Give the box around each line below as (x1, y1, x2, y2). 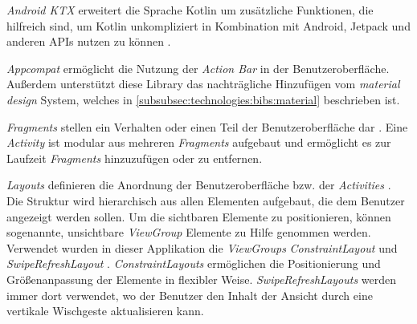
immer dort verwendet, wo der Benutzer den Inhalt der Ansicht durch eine (6, 286, 373, 303)
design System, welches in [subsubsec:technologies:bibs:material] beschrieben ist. (6, 91, 400, 107)
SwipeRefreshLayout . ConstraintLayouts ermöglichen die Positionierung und (6, 255, 381, 272)
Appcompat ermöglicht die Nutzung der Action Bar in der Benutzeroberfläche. (6, 59, 390, 76)
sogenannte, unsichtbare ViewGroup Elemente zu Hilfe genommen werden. (6, 224, 371, 241)
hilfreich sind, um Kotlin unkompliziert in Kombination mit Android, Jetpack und (6, 17, 411, 34)
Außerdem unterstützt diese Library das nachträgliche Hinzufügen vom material (6, 75, 400, 92)
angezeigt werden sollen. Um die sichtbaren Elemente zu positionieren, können (6, 208, 391, 225)
